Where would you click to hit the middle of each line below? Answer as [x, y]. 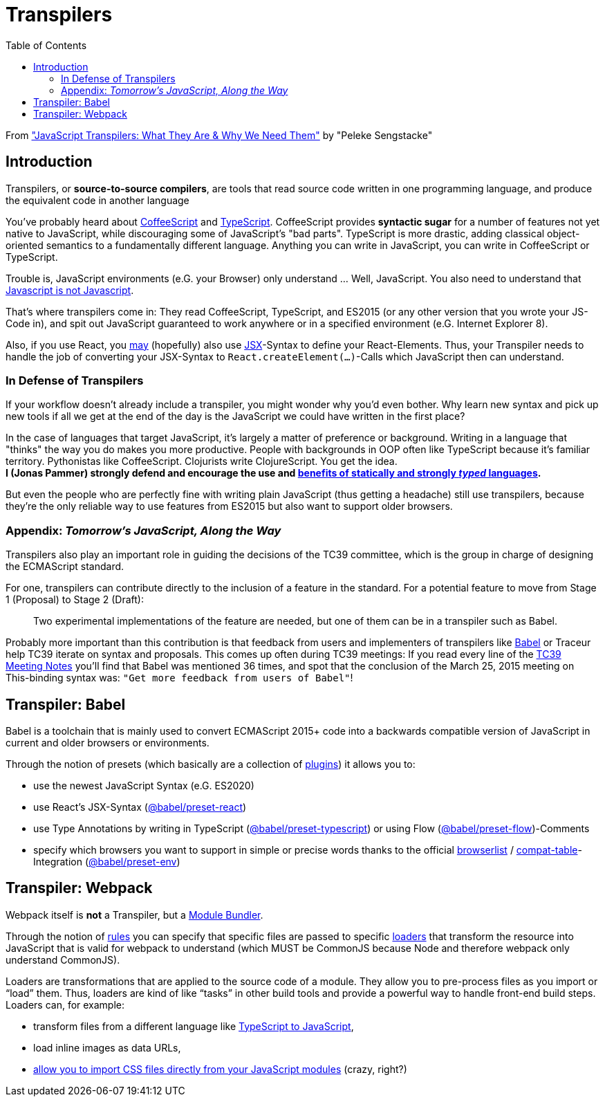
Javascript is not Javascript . [70, 290]
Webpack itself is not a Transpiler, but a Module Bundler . [134, 915]
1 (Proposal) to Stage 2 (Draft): [75, 600]
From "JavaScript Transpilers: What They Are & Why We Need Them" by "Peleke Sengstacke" [219, 135]
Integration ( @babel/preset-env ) [107, 861]
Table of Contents [46, 45]
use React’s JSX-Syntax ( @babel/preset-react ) [140, 807]
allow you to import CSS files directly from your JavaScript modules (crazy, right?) [220, 1069]
